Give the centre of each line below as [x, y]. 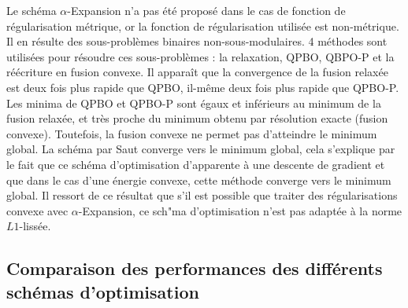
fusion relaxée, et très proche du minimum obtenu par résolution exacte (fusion [197, 118]
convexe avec [37, 210]
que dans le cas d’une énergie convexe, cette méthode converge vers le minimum [199, 180]
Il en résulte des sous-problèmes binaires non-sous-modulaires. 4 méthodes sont [197, 41]
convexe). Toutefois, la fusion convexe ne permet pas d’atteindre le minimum [192, 133]
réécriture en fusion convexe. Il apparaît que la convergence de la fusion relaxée [197, 72]
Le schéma [32, 10]
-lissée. [35, 226]
